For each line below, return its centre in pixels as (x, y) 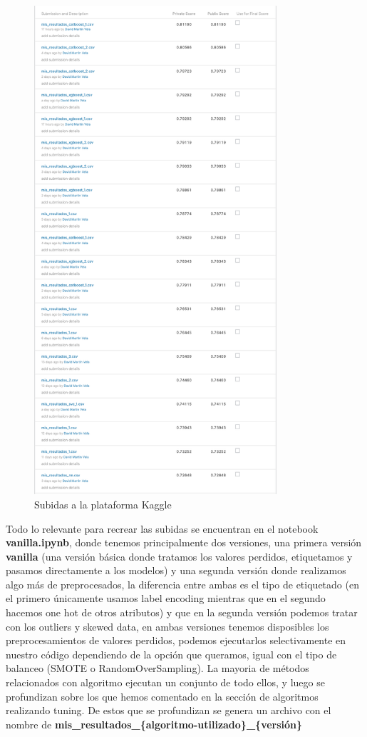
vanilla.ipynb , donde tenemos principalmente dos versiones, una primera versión (184, 542)
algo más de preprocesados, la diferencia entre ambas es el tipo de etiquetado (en (182, 584)
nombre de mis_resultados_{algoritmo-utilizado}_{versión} (154, 724)
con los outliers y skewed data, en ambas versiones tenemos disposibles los (167, 626)
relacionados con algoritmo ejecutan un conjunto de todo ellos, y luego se (165, 682)
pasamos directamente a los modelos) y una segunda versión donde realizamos (176, 570)
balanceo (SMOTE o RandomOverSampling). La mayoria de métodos (157, 668)
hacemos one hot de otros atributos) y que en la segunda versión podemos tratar (182, 612)
